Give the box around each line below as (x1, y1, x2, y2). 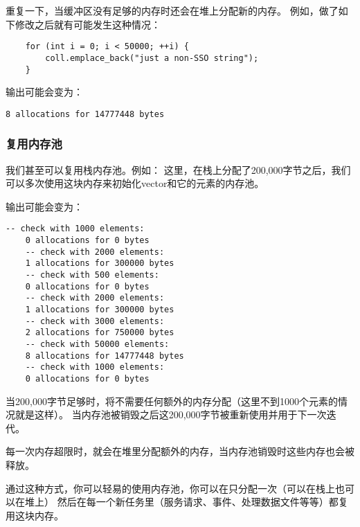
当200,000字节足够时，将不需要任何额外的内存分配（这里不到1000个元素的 (6, 393, 338, 408)
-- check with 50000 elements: (25, 339, 170, 349)
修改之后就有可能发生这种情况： (15, 17, 161, 31)
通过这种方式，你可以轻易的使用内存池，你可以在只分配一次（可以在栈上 (6, 481, 335, 495)
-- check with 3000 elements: (25, 316, 165, 326)
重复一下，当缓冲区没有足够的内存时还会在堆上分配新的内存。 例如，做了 (6, 3, 339, 17)
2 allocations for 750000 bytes (25, 328, 174, 338)
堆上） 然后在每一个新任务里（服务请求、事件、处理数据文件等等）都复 (24, 494, 348, 509)
